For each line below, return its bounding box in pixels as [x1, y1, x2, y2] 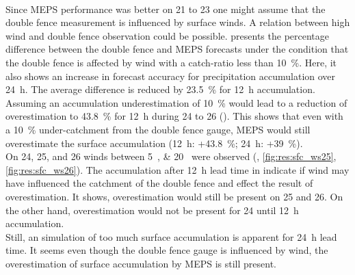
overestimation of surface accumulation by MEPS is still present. [5, 256, 277, 270]
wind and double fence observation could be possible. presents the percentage [5, 28, 330, 42]
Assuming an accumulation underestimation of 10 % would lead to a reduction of [5, 95, 347, 109]
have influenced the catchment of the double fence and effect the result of [5, 176, 313, 190]
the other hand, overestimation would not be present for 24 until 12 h [5, 202, 299, 217]
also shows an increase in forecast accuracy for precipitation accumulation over [5, 68, 336, 83]
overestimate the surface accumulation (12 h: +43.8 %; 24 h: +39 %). [5, 135, 303, 150]
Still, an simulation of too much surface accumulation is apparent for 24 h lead [5, 229, 337, 244]
